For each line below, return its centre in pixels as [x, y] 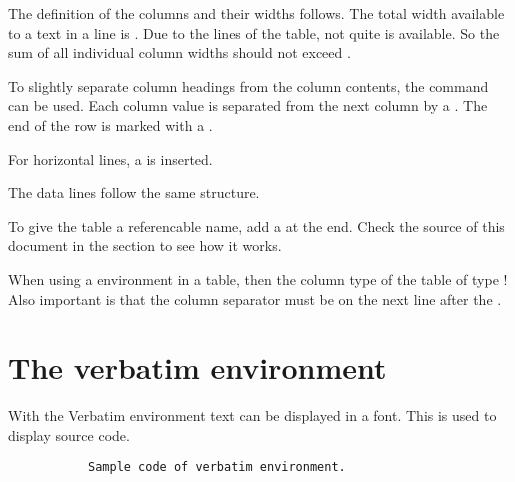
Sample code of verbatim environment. [217, 467]
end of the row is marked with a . [110, 124]
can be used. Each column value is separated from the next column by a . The [248, 105]
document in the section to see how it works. [145, 245]
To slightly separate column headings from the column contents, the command [248, 85]
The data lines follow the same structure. [134, 192]
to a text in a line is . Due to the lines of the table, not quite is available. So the [254, 32]
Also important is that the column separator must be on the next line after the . [255, 298]
